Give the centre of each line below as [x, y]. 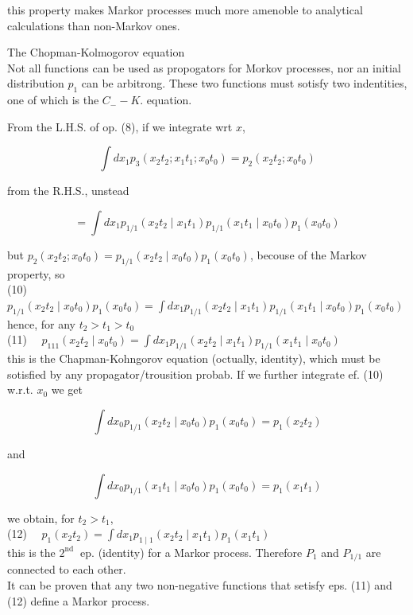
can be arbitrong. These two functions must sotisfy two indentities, [244, 83]
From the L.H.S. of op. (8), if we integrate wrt [120, 126]
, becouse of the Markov [308, 254]
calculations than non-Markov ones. [94, 25]
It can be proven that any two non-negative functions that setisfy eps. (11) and [200, 584]
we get [67, 389]
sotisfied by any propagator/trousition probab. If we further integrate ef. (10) [195, 374]
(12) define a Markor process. [79, 600]
